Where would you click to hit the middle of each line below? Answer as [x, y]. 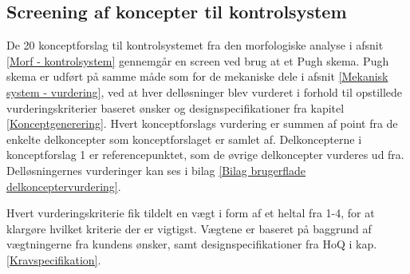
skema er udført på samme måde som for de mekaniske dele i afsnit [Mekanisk [197, 76]
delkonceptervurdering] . [64, 186]
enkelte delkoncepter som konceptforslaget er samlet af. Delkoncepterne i [184, 139]
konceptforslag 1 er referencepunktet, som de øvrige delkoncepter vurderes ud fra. [205, 155]
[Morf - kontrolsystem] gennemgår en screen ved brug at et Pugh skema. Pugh [198, 60]
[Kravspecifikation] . [54, 259]
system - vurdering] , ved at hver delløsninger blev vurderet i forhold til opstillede [205, 91]
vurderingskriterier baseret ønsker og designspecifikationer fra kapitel [175, 107]
